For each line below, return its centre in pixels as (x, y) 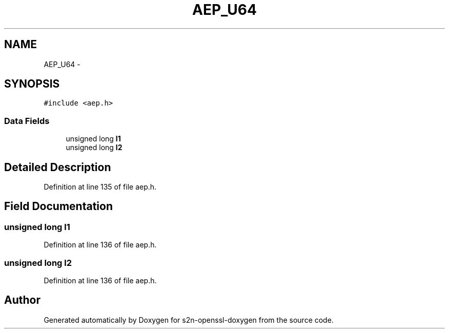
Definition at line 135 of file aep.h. (100, 187)
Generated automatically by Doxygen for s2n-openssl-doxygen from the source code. (189, 320)
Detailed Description (58, 167)
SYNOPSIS (32, 84)
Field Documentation (58, 206)
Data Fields (27, 121)
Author (22, 300)
